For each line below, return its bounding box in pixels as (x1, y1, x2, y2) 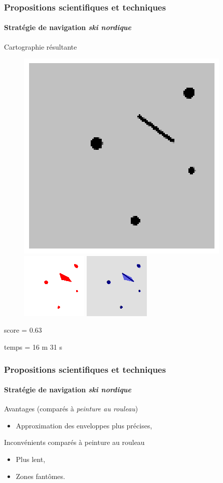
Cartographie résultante (4, 41, 77, 52)
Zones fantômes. (16, 470, 65, 481)
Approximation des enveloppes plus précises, (16, 420, 152, 430)
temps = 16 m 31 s (4, 342, 63, 352)
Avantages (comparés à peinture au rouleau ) (4, 403, 138, 414)
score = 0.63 (4, 325, 42, 335)
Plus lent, (16, 454, 46, 464)
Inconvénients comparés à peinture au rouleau (4, 437, 145, 447)
